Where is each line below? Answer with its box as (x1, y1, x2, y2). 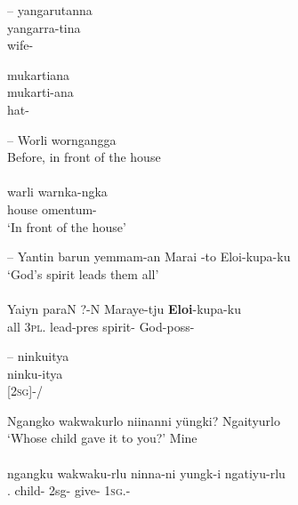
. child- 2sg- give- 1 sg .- (7, 481, 131, 500)
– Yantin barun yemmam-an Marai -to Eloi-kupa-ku (7, 247, 291, 266)
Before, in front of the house (7, 148, 161, 166)
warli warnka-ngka (7, 182, 108, 201)
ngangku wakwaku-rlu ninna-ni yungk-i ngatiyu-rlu (7, 463, 286, 482)
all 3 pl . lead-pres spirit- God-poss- (7, 317, 195, 335)
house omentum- (7, 199, 97, 218)
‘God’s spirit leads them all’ (7, 264, 159, 283)
